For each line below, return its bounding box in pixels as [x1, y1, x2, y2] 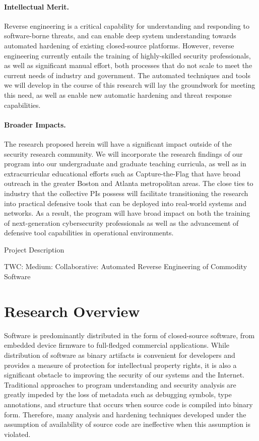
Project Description [4, 244, 64, 255]
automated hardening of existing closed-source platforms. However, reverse [4, 40, 234, 50]
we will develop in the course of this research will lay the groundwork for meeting [4, 80, 255, 90]
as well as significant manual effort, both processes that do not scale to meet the [4, 60, 252, 71]
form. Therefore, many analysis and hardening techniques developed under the [4, 409, 246, 419]
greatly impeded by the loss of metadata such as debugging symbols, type [4, 389, 232, 400]
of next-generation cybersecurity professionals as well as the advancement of [4, 217, 239, 228]
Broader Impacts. [4, 119, 66, 130]
